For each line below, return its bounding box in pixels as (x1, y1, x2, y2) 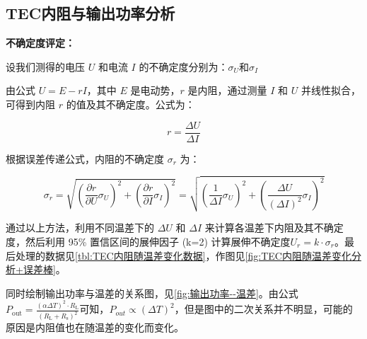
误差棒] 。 (23, 262, 66, 277)
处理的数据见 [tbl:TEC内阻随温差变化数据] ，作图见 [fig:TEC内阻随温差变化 (15, 248, 351, 263)
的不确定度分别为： (139, 59, 228, 74)
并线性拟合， (301, 83, 361, 98)
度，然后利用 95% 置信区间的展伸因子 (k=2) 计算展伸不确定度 (6, 234, 291, 248)
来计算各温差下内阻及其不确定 (204, 220, 344, 235)
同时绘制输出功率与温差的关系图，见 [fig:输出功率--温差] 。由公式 (6, 285, 298, 300)
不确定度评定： (6, 35, 75, 50)
